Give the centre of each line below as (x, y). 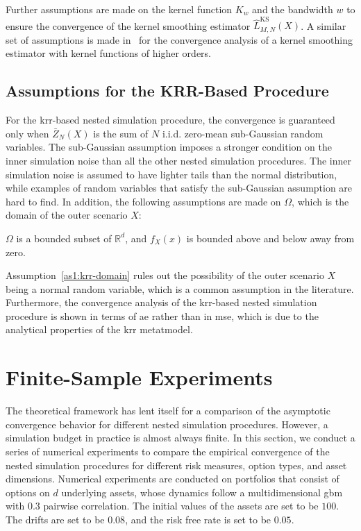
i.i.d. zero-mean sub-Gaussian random (243, 133)
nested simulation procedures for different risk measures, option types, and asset (176, 465)
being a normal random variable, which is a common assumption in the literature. (180, 288)
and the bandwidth (293, 9)
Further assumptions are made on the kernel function (119, 9)
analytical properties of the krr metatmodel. (99, 329)
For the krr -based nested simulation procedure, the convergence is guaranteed (170, 120)
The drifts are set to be (55, 519)
